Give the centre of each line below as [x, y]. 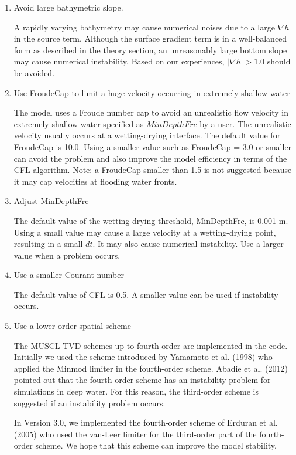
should [279, 61]
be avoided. [34, 72]
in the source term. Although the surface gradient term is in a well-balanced [150, 38]
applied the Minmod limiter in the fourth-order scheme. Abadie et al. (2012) [151, 368]
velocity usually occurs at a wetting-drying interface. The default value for [147, 135]
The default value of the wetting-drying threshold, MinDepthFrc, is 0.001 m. [151, 220]
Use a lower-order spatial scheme [72, 326]
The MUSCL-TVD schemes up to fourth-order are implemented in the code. [151, 345]
